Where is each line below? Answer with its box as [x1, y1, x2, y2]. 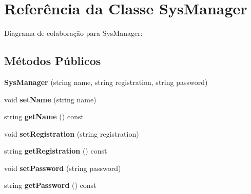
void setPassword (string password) [4, 162, 121, 173]
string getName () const [4, 111, 84, 122]
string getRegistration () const [4, 145, 107, 156]
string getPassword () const [4, 180, 96, 190]
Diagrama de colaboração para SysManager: [4, 28, 143, 38]
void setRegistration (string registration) [4, 128, 139, 139]
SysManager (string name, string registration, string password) [4, 76, 208, 87]
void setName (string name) [4, 94, 96, 104]
